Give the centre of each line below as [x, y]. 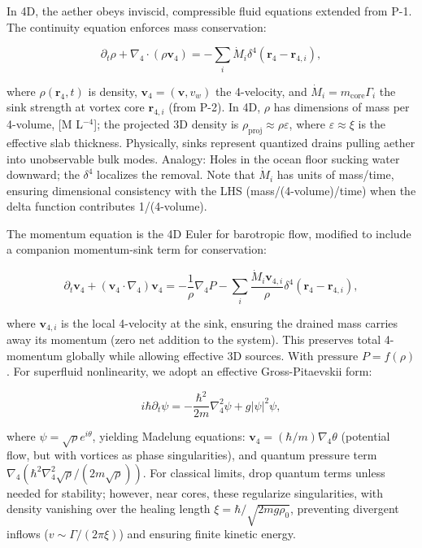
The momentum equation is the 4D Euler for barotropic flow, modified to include [209, 233]
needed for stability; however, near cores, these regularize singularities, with [195, 492]
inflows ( [28, 534]
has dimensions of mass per [342, 107]
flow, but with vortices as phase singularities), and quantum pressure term [192, 455]
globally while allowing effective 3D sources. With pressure [212, 355]
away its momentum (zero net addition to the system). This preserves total [194, 339]
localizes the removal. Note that [176, 174]
